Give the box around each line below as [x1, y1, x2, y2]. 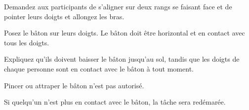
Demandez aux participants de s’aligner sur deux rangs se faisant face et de [4, 1, 232, 11]
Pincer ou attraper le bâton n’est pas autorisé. [4, 80, 144, 90]
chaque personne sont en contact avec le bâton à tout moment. [4, 63, 194, 73]
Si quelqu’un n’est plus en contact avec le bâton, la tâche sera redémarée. [4, 97, 226, 107]
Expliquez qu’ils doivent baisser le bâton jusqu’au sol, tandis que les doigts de [4, 54, 240, 64]
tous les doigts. [4, 37, 49, 47]
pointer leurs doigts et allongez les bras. [4, 11, 124, 21]
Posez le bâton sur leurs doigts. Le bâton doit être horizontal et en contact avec [4, 28, 245, 38]
